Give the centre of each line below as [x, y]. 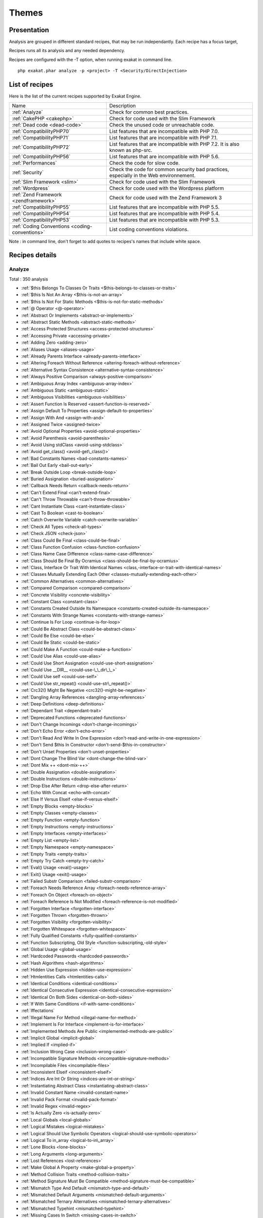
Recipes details [33, 255]
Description [122, 106]
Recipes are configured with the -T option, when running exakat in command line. [91, 59]
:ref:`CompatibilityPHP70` [41, 131]
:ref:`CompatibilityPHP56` [41, 156]
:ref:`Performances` [34, 163]
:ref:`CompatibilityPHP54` [41, 213]
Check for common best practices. [149, 112]
